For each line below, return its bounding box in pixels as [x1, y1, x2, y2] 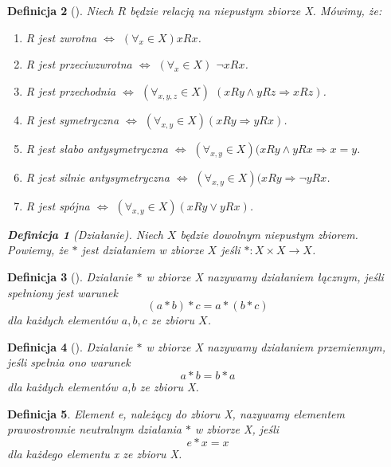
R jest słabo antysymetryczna [25, 139, 168, 156]
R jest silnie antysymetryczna [25, 168, 170, 185]
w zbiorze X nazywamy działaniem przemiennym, [146, 338, 385, 355]
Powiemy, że [7, 241, 68, 258]
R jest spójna [25, 197, 90, 214]
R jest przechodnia [25, 82, 116, 99]
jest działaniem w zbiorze [81, 241, 204, 258]
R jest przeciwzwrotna [25, 56, 132, 73]
